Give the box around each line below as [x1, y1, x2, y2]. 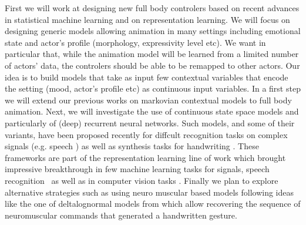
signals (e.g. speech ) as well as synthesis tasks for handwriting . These [5, 140, 259, 152]
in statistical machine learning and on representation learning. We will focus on [5, 13, 290, 25]
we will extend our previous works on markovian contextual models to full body [5, 93, 292, 106]
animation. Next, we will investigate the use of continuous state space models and [5, 105, 299, 117]
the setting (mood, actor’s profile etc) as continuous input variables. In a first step [5, 82, 301, 95]
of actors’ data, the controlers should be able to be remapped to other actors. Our [5, 59, 300, 71]
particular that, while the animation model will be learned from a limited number [5, 48, 299, 60]
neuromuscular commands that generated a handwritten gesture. [5, 209, 237, 221]
